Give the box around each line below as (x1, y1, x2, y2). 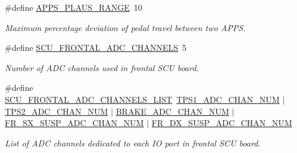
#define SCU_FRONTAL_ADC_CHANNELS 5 (5, 41, 187, 54)
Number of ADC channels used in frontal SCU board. (5, 61, 199, 74)
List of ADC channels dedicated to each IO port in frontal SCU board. (5, 136, 261, 149)
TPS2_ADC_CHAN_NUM (5, 105, 108, 117)
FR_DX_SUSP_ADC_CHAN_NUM (151, 117, 292, 129)
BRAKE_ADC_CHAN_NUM (115, 105, 229, 117)
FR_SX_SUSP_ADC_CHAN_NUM (5, 117, 144, 129)
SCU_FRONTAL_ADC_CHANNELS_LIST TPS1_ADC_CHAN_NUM (5, 93, 280, 105)
